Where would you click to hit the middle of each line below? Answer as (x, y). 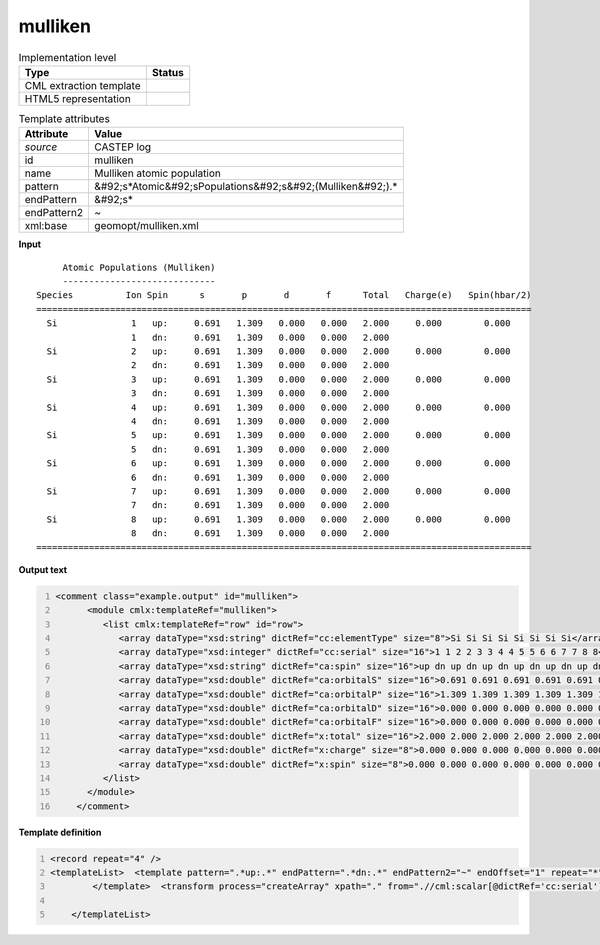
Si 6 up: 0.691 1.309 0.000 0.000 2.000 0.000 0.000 (278, 463)
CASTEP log (123, 147)
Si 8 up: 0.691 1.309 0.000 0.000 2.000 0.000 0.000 (278, 519)
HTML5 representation (78, 98)
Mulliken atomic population (158, 173)
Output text (43, 569)
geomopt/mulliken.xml (146, 226)
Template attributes (64, 119)
